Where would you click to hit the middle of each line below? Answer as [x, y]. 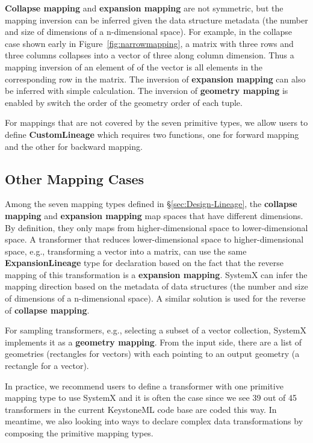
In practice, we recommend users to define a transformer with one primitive [144, 386]
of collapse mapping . [47, 310]
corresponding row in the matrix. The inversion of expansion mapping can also [155, 79]
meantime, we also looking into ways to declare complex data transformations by [154, 421]
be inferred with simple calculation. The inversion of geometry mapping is [147, 91]
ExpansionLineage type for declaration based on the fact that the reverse [144, 263]
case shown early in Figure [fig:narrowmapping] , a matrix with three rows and [149, 43]
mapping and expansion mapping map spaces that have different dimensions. [154, 215]
